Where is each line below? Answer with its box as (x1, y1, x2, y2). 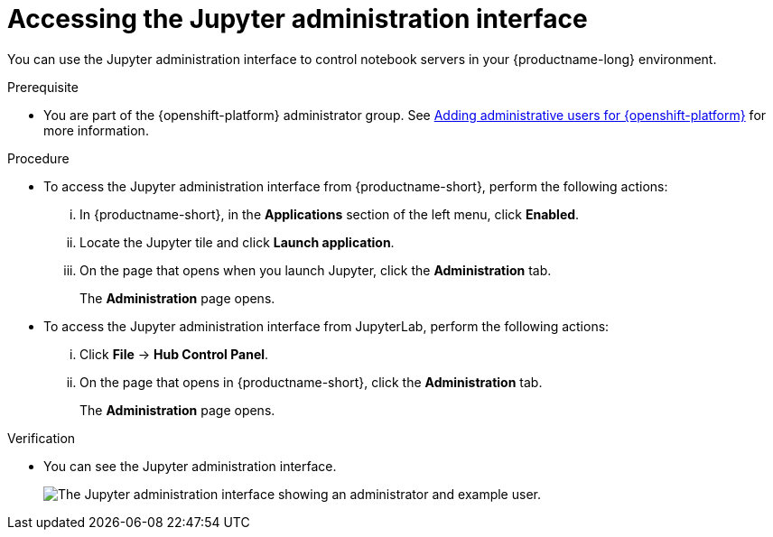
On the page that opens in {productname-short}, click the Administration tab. (79, 374, 543, 390)
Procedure (7, 150, 70, 166)
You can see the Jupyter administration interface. (43, 458, 337, 474)
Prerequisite (7, 79, 79, 95)
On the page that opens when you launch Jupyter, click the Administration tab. (79, 262, 552, 278)
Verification (7, 430, 76, 446)
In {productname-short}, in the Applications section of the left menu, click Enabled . (79, 206, 580, 222)
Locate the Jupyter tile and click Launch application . (79, 234, 395, 250)
